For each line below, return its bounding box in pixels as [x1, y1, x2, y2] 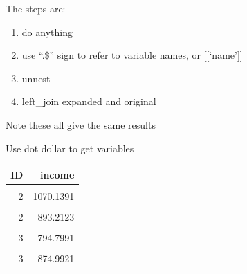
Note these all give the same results [6, 117, 156, 131]
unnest [21, 71, 51, 85]
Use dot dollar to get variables [6, 140, 134, 155]
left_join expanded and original [21, 94, 156, 109]
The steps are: [6, 1, 66, 15]
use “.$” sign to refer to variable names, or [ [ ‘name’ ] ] [21, 48, 243, 62]
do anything [21, 24, 73, 39]
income [39, 167, 75, 181]
